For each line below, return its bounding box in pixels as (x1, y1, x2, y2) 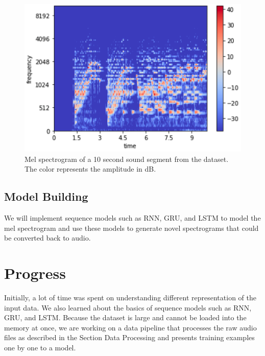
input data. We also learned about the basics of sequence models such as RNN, (4, 302, 252, 313)
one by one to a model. (4, 342, 76, 353)
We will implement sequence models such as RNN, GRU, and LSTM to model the (4, 212, 261, 223)
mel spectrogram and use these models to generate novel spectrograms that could (4, 222, 259, 233)
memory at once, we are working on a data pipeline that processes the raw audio (4, 322, 257, 333)
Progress (4, 263, 66, 283)
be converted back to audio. (4, 232, 91, 243)
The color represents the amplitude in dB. (25, 163, 156, 174)
